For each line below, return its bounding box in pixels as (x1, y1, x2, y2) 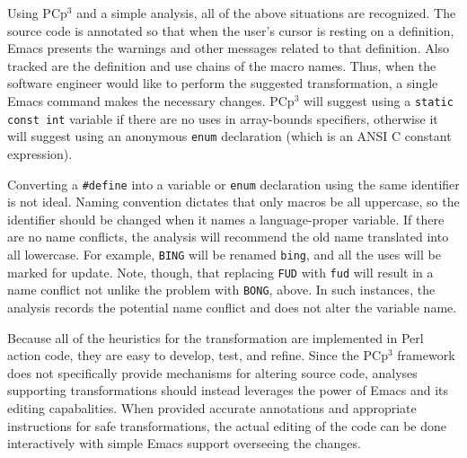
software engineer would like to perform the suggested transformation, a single (7, 74, 438, 92)
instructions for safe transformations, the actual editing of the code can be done (7, 416, 447, 435)
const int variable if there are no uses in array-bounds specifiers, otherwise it (7, 109, 438, 128)
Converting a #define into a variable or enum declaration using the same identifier (7, 174, 460, 193)
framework (397, 346, 455, 365)
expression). (7, 144, 73, 163)
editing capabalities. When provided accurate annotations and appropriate (7, 398, 417, 417)
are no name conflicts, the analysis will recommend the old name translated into (7, 227, 449, 246)
